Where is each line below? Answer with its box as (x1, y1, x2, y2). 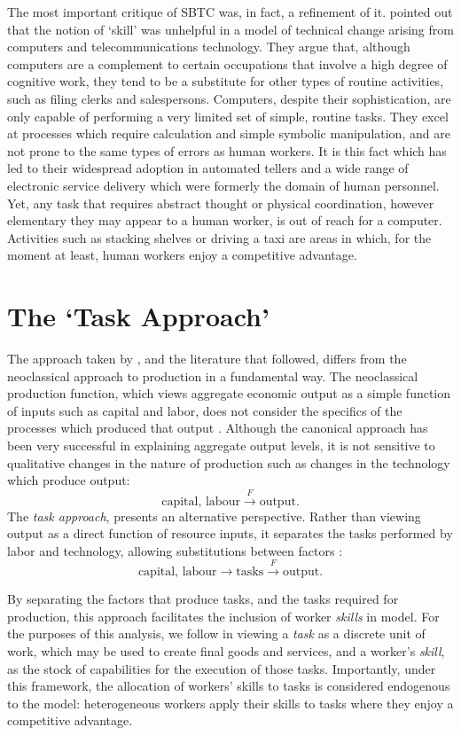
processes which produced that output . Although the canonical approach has (7, 418, 428, 437)
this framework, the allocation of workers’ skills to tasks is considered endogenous (7, 676, 450, 695)
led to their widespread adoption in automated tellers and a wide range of (7, 159, 409, 177)
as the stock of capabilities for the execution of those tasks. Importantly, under (7, 659, 436, 677)
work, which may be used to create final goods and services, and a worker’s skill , (7, 641, 445, 660)
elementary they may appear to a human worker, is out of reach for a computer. (7, 211, 442, 230)
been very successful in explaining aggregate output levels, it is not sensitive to (7, 436, 435, 454)
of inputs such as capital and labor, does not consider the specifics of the (7, 401, 402, 419)
